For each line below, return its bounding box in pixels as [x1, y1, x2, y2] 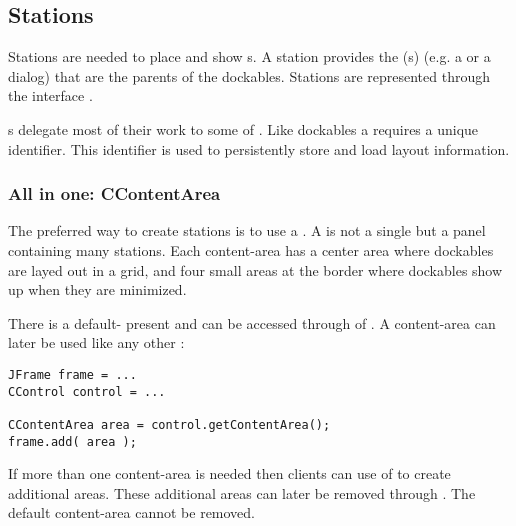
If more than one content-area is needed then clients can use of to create [8, 463, 451, 484]
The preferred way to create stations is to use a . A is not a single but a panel [8, 220, 486, 241]
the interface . [8, 85, 93, 106]
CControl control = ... [8, 384, 166, 399]
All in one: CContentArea [8, 181, 221, 206]
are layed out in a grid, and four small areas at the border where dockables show [8, 259, 503, 280]
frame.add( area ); [8, 434, 137, 449]
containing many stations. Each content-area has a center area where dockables [8, 239, 494, 260]
